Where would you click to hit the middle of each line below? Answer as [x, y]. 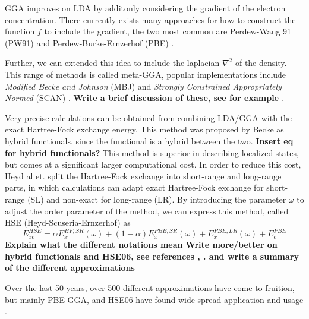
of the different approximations [70, 268]
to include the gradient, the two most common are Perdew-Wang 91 [168, 31]
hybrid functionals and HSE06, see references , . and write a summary [152, 256]
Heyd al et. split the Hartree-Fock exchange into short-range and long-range [143, 176]
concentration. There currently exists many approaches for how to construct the [150, 19]
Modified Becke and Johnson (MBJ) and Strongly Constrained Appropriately [143, 86]
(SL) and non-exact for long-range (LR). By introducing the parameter [157, 199]
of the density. [261, 63]
